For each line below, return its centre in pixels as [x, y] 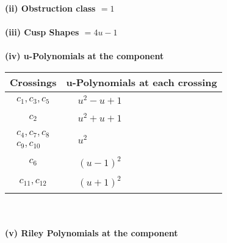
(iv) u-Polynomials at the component [85, 56]
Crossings [33, 82]
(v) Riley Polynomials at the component [92, 233]
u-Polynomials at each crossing [142, 82]
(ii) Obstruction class [50, 8]
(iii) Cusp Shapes [42, 32]
